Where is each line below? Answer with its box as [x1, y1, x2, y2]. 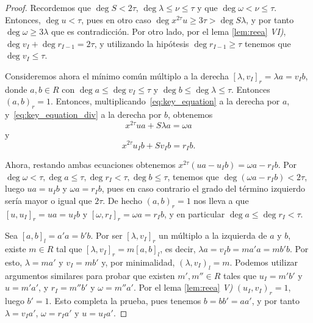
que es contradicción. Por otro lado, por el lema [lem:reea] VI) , [51, 25, 286, 38]
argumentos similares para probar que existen [5, 269, 175, 281]
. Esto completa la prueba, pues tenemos [49, 294, 201, 307]
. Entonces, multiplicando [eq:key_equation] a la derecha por [50, 95, 280, 107]
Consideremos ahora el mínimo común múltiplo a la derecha [5, 69, 229, 82]
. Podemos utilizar [229, 255, 298, 268]
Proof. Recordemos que [5, 1, 92, 13]
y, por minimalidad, [101, 255, 175, 268]
